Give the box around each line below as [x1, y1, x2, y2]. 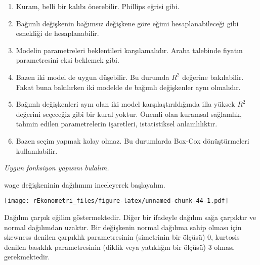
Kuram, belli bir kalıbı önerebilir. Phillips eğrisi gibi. [16, 1, 180, 11]
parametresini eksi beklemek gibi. [16, 55, 119, 65]
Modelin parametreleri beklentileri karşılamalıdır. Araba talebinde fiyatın [16, 45, 243, 55]
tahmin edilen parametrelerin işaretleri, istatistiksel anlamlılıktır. [16, 118, 218, 129]
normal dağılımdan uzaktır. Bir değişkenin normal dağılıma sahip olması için [4, 222, 242, 232]
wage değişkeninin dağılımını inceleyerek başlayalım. [4, 179, 165, 190]
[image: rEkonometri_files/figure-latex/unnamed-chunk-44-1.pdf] [4, 197, 229, 205]
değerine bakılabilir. [182, 71, 244, 82]
